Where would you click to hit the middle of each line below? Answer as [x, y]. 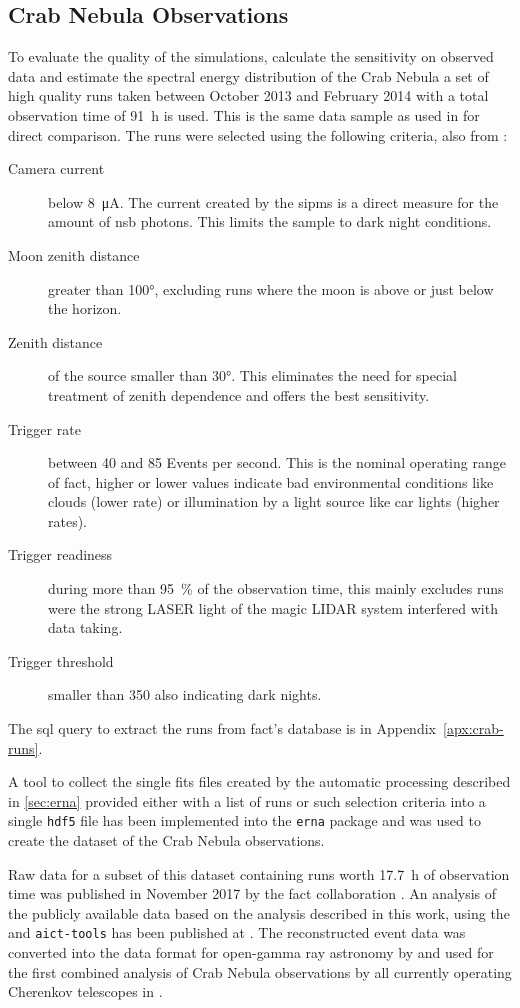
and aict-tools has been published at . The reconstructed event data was [237, 932]
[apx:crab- [473, 728]
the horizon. [85, 308]
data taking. [85, 627]
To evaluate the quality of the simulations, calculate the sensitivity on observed [251, 56]
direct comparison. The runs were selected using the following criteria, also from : [258, 134]
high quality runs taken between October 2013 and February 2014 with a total [248, 95]
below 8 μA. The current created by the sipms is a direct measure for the [273, 201]
